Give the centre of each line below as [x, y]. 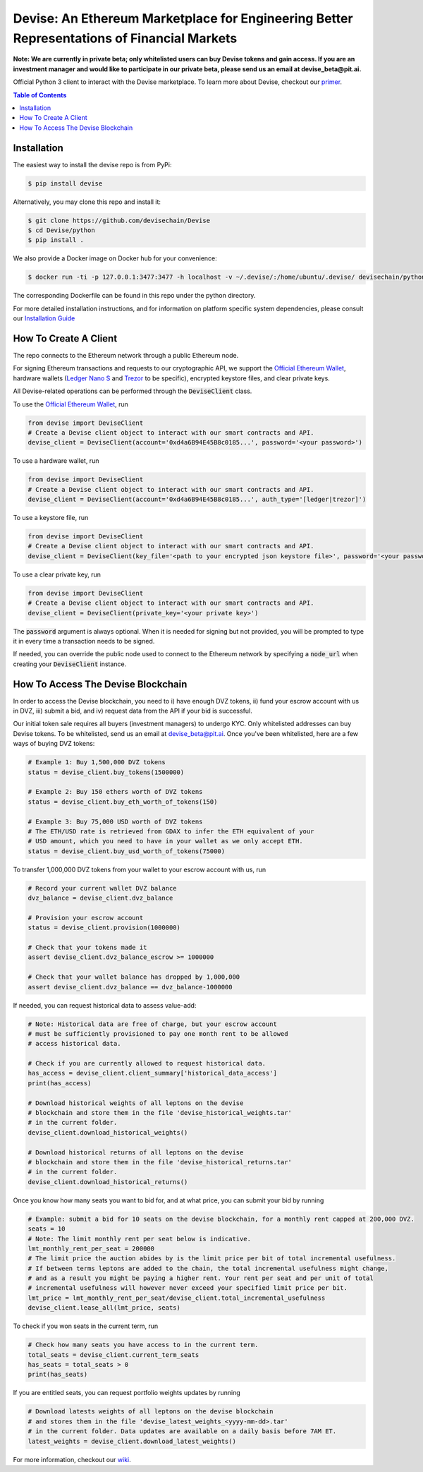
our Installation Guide [44, 318]
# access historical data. [74, 1044]
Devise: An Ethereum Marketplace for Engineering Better [183, 18]
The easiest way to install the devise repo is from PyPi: [92, 164]
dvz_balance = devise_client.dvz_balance [100, 898]
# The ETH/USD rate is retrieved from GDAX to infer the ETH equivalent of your [171, 831]
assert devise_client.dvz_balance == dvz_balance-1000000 [130, 987]
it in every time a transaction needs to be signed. [84, 641]
